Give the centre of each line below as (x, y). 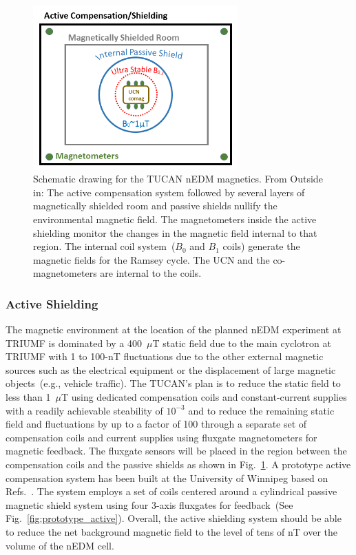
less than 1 (28, 397)
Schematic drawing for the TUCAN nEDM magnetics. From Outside (178, 179)
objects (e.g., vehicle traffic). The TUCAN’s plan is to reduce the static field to (173, 383)
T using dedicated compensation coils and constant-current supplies (204, 397)
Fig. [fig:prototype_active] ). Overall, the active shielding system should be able (174, 518)
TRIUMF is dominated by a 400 (74, 343)
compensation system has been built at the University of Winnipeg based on (167, 478)
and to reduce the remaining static (261, 410)
